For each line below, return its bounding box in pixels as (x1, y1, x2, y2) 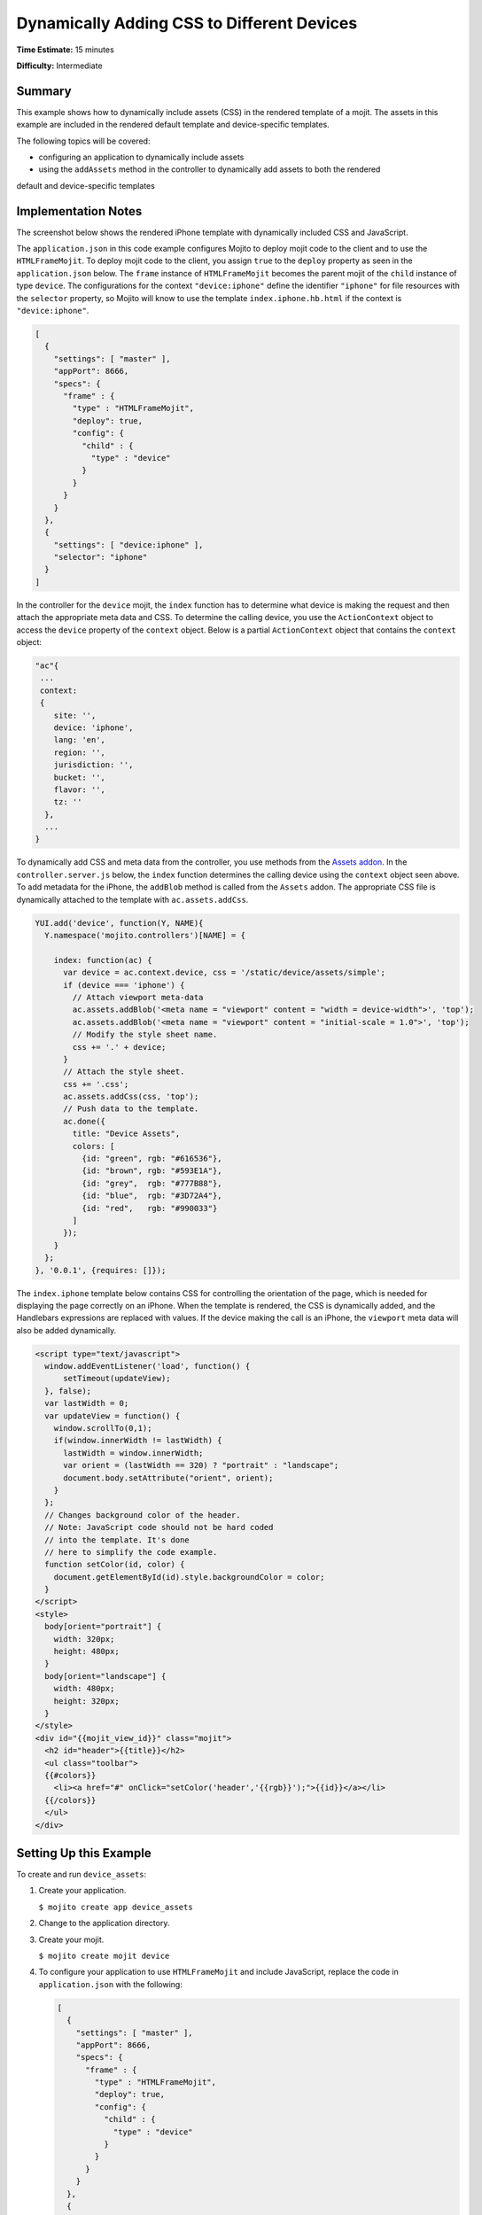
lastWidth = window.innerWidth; (63, 1448, 204, 1457)
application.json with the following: (38, 1978, 183, 1989)
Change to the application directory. (38, 1918, 170, 1929)
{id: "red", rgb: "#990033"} (81, 1203, 218, 1213)
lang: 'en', (53, 735, 106, 745)
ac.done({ (63, 1116, 106, 1126)
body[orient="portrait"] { (44, 1621, 162, 1632)
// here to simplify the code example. (44, 1547, 218, 1557)
